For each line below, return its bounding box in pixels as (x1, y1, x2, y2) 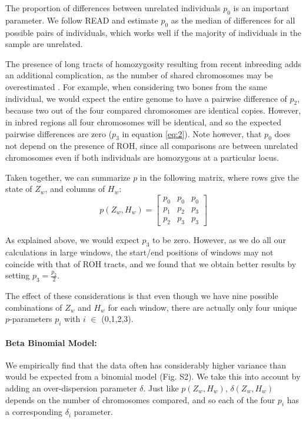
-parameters (9, 313, 52, 325)
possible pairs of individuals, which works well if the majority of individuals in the (5, 26, 302, 38)
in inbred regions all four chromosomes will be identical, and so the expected (5, 115, 282, 128)
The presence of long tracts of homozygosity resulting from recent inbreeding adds (5, 57, 302, 69)
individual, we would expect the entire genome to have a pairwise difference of (5, 92, 287, 104)
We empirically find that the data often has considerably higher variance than (5, 358, 287, 371)
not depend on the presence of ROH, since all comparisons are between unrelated (5, 139, 298, 152)
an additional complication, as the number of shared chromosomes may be (5, 69, 273, 81)
